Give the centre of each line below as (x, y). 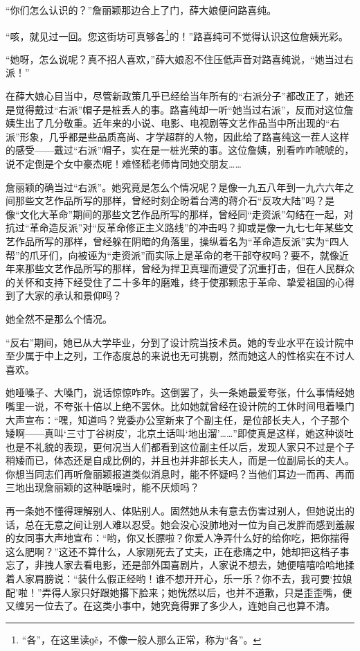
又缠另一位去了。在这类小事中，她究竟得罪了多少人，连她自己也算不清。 (170, 606)
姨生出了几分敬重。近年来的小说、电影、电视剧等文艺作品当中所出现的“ (168, 123)
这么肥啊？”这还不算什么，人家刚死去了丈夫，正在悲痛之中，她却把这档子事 (178, 551)
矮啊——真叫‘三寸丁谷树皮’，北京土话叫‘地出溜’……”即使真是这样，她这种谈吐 (180, 433)
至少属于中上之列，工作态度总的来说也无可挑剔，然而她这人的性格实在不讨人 (180, 356)
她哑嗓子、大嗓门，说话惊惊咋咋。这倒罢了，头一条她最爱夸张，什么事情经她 (180, 392)
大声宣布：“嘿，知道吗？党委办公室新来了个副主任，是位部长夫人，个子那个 (178, 419)
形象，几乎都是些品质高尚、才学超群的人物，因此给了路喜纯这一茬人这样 (184, 136)
